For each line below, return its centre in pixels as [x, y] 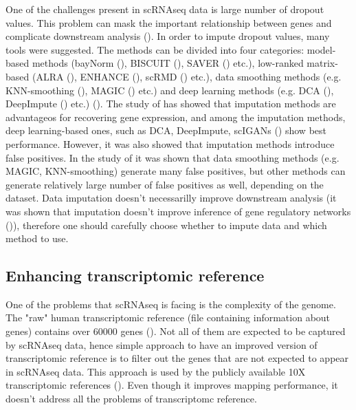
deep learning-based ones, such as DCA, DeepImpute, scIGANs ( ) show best [166, 130]
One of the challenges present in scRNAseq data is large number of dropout [165, 9]
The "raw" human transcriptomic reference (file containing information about [168, 317]
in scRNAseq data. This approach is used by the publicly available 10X [156, 371]
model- [321, 49]
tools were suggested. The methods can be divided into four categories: [155, 49]
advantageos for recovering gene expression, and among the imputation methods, [176, 117]
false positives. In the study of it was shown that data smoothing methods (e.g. [173, 157]
